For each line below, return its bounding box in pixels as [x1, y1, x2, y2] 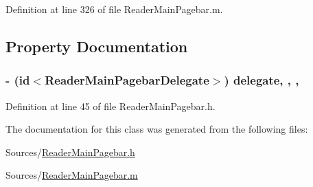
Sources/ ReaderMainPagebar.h [5, 144, 135, 159]
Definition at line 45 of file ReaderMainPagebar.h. [5, 98, 216, 113]
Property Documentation [5, 35, 188, 56]
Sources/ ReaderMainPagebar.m [5, 168, 138, 182]
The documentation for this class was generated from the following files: [5, 122, 308, 136]
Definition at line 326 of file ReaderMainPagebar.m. [5, 2, 223, 16]
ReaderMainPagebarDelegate [45, 71, 209, 89]
